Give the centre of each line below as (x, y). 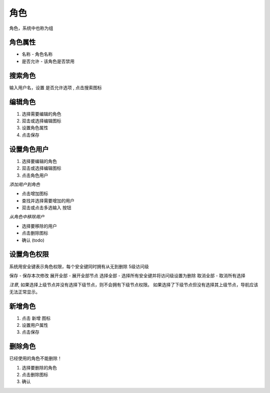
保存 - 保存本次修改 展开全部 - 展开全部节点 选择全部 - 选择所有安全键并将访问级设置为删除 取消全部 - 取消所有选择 (127, 275)
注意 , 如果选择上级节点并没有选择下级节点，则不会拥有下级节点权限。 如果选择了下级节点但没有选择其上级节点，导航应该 (134, 285)
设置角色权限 (29, 254)
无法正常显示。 (24, 292)
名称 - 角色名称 (37, 54)
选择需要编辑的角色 (41, 114)
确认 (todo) (33, 240)
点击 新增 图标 (36, 318)
